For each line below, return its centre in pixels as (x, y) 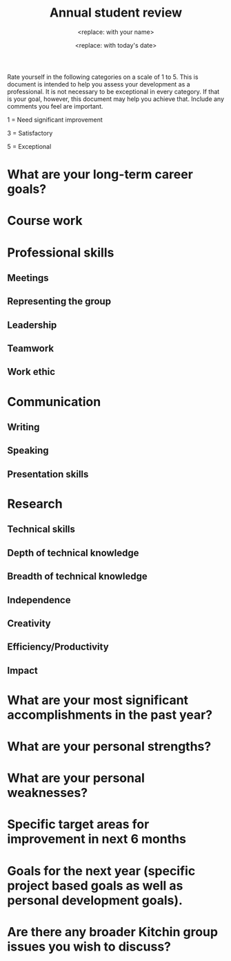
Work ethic (31, 372)
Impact (22, 670)
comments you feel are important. (55, 106)
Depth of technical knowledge (73, 552)
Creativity (29, 623)
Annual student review (116, 13)
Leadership (32, 325)
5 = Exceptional (29, 146)
